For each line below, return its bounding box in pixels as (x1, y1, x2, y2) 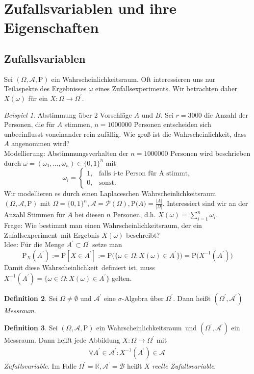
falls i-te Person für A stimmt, (99, 170, 190, 177)
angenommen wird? (11, 138, 70, 149)
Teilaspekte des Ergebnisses (4, 83, 87, 94)
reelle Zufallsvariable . (152, 360, 216, 371)
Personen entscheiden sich (134, 119, 211, 129)
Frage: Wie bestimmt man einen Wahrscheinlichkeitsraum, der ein (4, 220, 202, 230)
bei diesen (75, 209, 104, 220)
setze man (92, 239, 122, 249)
